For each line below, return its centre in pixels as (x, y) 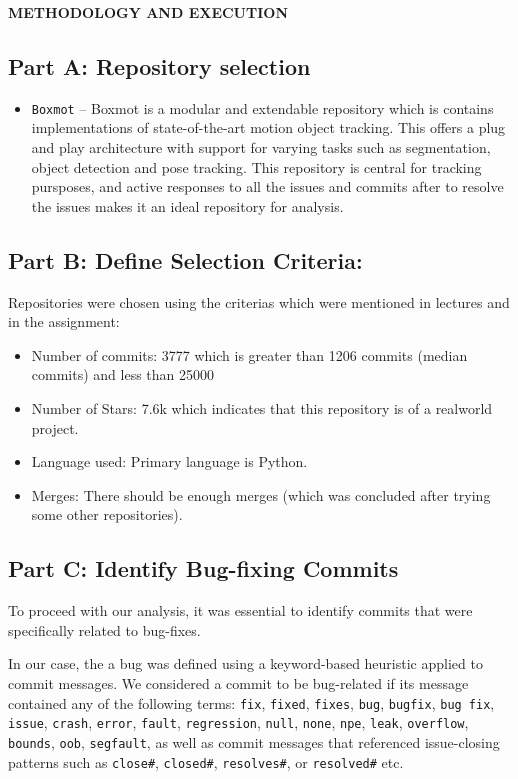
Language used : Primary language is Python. (169, 461)
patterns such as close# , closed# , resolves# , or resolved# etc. (206, 761)
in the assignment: (64, 321)
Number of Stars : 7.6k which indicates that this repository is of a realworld (262, 408)
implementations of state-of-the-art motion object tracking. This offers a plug (268, 127)
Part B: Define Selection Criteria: (185, 259)
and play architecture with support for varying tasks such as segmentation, (261, 147)
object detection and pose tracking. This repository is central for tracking (256, 166)
